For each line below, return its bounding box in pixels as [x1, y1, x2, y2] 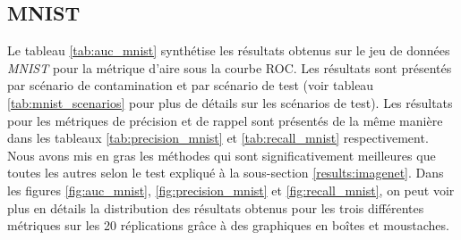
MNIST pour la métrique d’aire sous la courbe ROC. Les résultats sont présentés [7, 58, 452, 77]
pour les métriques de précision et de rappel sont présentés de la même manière [7, 111, 443, 129]
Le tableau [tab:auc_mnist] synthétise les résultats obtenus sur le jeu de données [7, 41, 450, 60]
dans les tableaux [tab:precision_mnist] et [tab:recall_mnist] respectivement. [7, 128, 429, 147]
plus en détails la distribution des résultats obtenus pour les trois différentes [7, 198, 424, 217]
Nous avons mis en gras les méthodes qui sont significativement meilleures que [7, 145, 436, 164]
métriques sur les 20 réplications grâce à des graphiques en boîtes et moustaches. [7, 216, 449, 235]
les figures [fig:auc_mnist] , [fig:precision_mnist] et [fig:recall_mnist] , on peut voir [7, 180, 455, 199]
